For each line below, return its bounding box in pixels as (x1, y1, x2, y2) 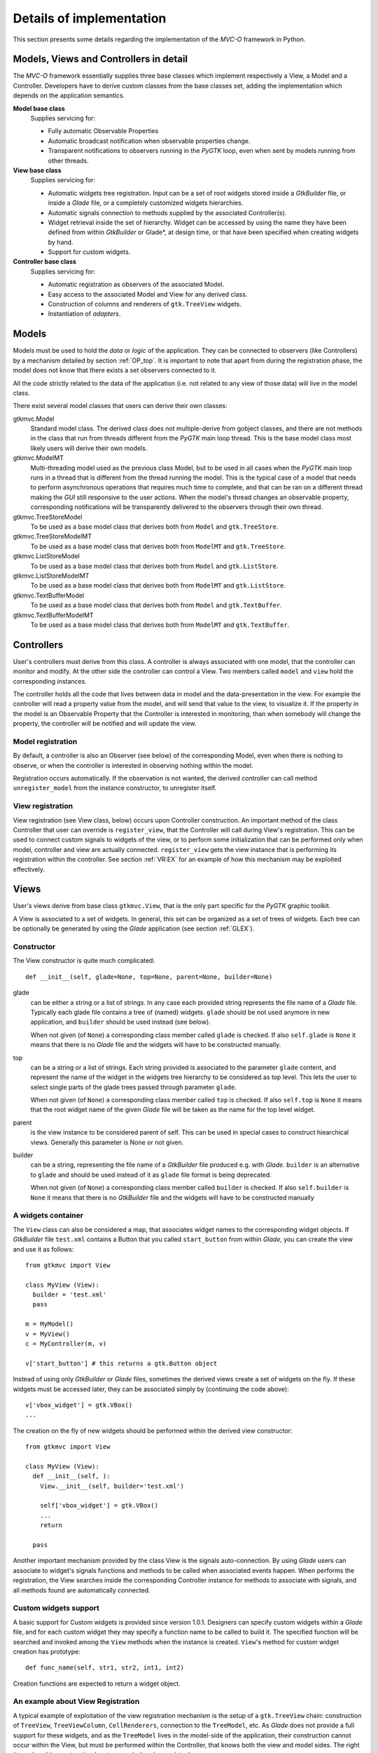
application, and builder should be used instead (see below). (30, 1017, 211, 1027)
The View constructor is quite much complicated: (13, 956, 155, 965)
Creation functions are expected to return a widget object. (13, 1679, 181, 1688)
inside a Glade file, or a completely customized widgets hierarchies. (48, 198, 244, 207)
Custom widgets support (13, 1603, 99, 1613)
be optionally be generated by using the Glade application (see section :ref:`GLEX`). (13, 924, 255, 933)
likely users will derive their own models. (30, 444, 148, 452)
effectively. (13, 865, 45, 873)
